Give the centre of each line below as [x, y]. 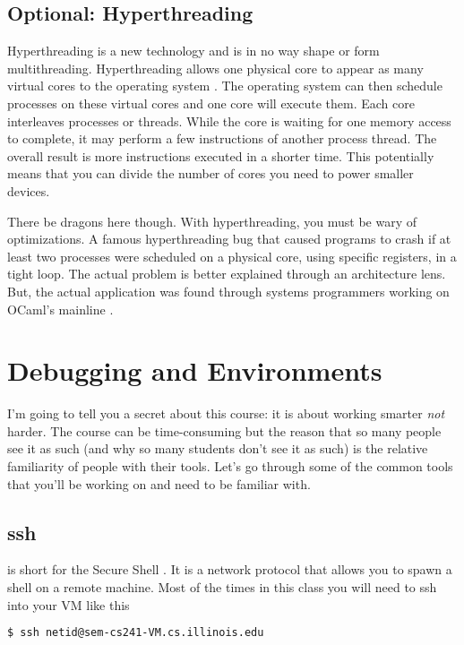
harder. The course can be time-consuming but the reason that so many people [224, 430]
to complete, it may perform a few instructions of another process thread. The [222, 138]
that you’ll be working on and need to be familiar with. [159, 483]
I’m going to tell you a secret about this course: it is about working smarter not [226, 413]
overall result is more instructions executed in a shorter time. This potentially [221, 155]
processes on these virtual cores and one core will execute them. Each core [211, 103]
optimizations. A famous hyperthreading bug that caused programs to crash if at [229, 239]
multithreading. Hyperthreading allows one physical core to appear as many [215, 68]
